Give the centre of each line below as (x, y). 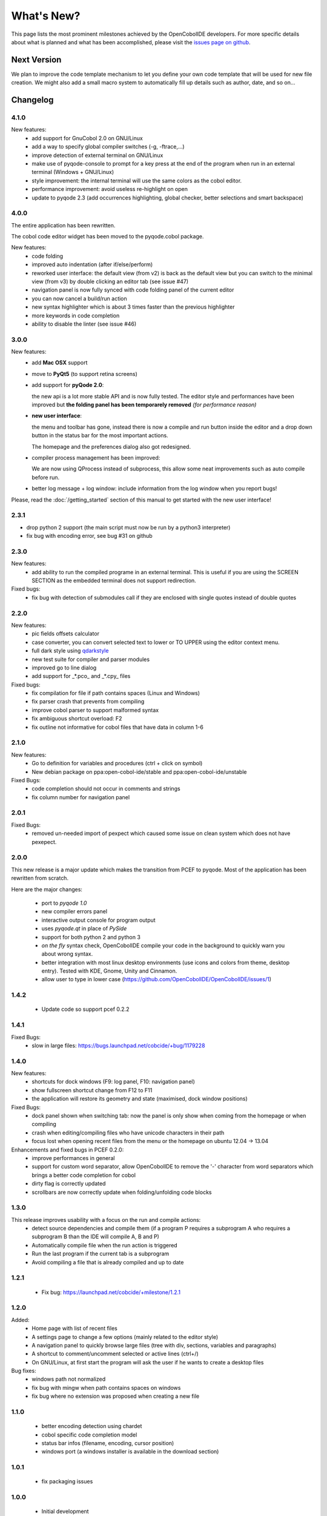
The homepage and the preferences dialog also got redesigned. (111, 446)
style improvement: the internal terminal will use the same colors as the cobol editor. (137, 180)
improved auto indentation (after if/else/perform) (92, 264)
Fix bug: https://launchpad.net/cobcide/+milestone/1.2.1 (111, 1292)
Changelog (32, 100)
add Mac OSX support (60, 363)
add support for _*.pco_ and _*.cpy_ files (81, 676)
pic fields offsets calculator (66, 634)
